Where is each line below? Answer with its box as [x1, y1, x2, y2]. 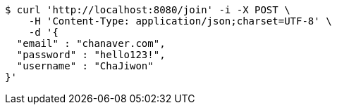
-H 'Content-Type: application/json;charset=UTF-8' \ [28, 15, 332, 27]
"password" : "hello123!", [16, 49, 166, 60]
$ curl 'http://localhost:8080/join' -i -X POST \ [5, 4, 290, 15]
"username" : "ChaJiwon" [16, 60, 154, 71]
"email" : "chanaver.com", [16, 38, 166, 49]
